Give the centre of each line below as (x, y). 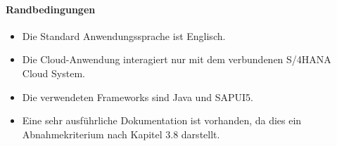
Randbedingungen (51, 9)
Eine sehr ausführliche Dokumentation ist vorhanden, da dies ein (162, 120)
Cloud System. (53, 73)
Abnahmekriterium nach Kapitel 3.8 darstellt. (121, 134)
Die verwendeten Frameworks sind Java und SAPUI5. (138, 97)
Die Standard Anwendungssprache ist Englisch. (124, 35)
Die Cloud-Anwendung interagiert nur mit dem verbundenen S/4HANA (177, 59)
